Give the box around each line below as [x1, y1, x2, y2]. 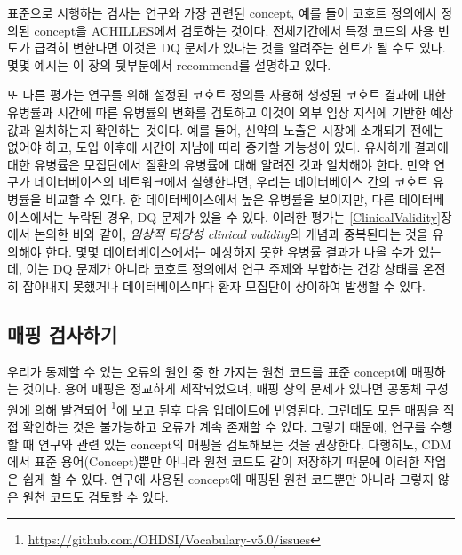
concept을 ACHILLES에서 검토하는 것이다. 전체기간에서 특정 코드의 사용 [34, 20, 434, 39]
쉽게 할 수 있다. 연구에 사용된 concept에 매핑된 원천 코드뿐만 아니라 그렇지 [22, 469, 434, 488]
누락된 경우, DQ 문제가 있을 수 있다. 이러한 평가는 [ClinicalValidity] [68, 207, 441, 226]
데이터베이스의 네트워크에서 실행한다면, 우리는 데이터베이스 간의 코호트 [34, 172, 429, 191]
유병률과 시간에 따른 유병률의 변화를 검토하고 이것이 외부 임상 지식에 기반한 [7, 102, 426, 121]
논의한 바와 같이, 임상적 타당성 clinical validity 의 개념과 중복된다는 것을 [34, 225, 428, 243]
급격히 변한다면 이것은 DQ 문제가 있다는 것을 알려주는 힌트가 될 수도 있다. [34, 38, 446, 57]
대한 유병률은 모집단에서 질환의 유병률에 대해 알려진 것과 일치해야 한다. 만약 [7, 155, 430, 173]
